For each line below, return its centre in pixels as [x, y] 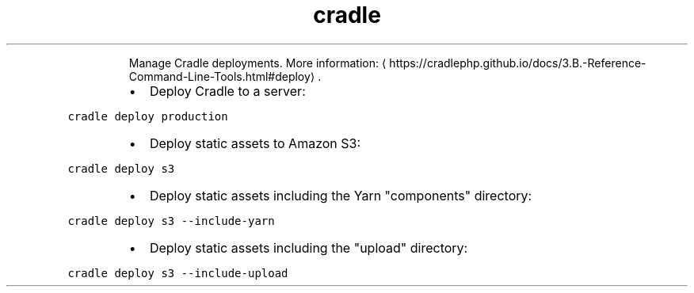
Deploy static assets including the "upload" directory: [309, 247]
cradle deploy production [148, 116]
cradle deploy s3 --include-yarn [171, 221]
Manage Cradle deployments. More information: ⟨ [257, 63]
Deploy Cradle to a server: [227, 91]
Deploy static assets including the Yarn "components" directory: [341, 195]
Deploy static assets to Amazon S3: [255, 143]
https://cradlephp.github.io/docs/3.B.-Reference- [518, 63]
